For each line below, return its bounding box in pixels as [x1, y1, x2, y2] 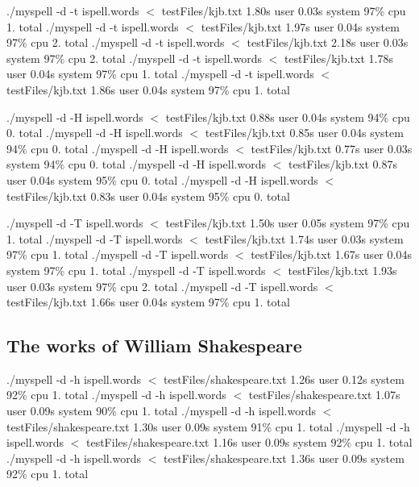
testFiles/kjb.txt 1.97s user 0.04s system [201, 18, 400, 35]
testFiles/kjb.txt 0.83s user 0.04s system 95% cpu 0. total [6, 187, 290, 204]
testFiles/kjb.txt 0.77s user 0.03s [251, 139, 413, 156]
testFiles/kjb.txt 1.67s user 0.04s [251, 246, 412, 263]
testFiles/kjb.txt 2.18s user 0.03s [247, 34, 409, 51]
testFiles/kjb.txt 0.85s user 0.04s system [205, 124, 404, 141]
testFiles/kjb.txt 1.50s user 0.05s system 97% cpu [165, 214, 410, 231]
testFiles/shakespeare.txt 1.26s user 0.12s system [164, 370, 404, 387]
